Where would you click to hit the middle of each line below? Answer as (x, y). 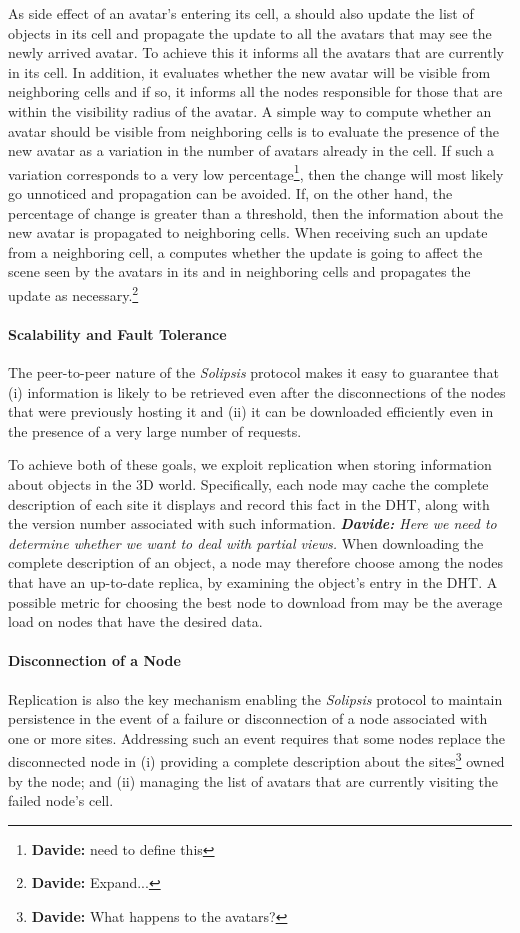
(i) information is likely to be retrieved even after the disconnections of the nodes (257, 391)
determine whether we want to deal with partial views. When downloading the (246, 542)
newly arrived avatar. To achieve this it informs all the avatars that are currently (256, 52)
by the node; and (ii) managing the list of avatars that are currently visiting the (253, 780)
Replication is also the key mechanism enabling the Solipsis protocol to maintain (255, 698)
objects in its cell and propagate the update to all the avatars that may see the (250, 32)
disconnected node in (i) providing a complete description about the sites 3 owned (256, 759)
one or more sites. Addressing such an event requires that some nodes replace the (256, 737)
